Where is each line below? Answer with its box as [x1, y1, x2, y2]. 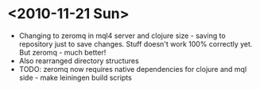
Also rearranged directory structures [18, 56, 140, 66]
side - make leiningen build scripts [18, 73, 132, 82]
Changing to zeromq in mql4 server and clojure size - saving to [18, 31, 226, 40]
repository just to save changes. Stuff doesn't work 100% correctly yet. [18, 39, 253, 48]
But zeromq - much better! [18, 47, 107, 57]
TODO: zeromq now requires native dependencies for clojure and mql [18, 64, 247, 73]
